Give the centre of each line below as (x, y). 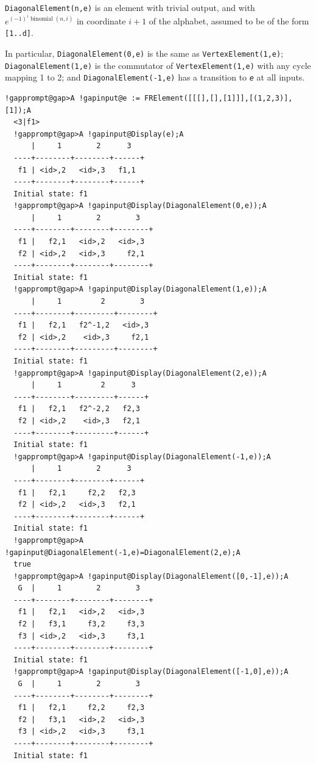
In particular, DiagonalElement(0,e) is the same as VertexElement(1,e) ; (144, 53)
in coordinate (101, 20)
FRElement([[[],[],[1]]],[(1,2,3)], (219, 98)
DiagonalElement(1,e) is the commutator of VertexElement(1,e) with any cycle (158, 65)
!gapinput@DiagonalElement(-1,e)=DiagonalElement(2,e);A (123, 552)
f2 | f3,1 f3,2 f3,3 (81, 624)
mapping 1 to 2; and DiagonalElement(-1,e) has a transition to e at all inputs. (155, 77)
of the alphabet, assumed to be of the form (229, 20)
